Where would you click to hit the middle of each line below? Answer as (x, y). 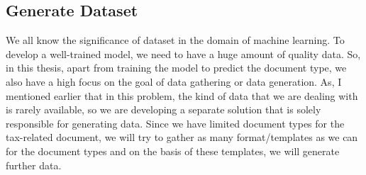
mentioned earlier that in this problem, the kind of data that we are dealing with (182, 95)
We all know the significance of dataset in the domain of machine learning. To (175, 40)
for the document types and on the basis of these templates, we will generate (173, 151)
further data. (34, 165)
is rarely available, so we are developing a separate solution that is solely (163, 109)
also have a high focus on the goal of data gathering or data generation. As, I (174, 81)
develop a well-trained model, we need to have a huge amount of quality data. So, (183, 53)
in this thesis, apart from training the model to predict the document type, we (176, 68)
